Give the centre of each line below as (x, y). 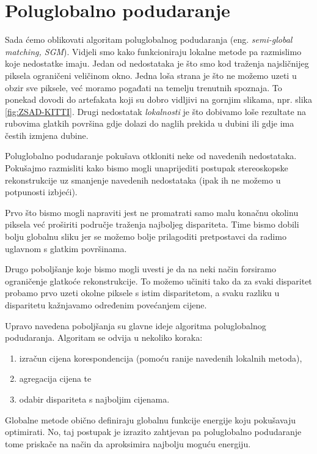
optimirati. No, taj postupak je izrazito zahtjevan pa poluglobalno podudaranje (153, 432)
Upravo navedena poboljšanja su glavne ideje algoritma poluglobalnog (136, 325)
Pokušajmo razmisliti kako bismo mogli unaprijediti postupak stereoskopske (147, 168)
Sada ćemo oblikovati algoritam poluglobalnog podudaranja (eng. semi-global (149, 39)
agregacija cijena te (55, 378)
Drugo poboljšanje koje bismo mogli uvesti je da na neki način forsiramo (140, 269)
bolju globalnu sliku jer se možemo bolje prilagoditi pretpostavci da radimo (146, 236)
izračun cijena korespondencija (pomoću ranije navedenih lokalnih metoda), (161, 358)
